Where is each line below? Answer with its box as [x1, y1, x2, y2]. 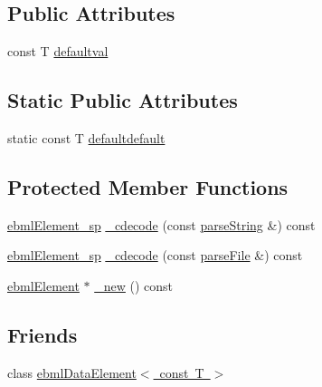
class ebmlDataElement [7, 363, 137, 382]
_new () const [94, 276, 174, 295]
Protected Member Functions [7, 172, 289, 200]
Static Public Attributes [7, 86, 238, 114]
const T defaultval [7, 42, 109, 61]
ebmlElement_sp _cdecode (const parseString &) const [7, 215, 316, 234]
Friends [7, 320, 78, 348]
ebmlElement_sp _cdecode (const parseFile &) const [7, 246, 303, 265]
